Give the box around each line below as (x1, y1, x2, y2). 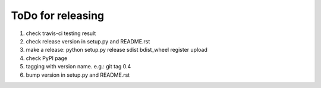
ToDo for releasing (11, 9, 105, 22)
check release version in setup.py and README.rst (26, 37, 150, 45)
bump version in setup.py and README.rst (26, 71, 130, 78)
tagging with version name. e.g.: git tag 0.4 (26, 63, 131, 70)
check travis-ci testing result (26, 30, 96, 37)
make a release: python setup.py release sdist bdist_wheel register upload (26, 46, 207, 54)
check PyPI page (26, 54, 68, 62)
